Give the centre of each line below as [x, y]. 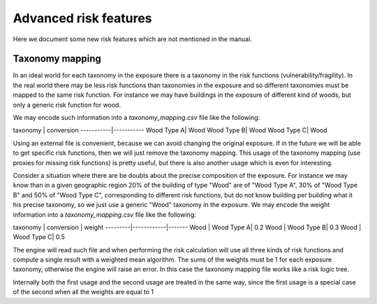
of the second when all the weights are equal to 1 [83, 292]
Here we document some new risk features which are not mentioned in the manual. [133, 39]
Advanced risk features [83, 18]
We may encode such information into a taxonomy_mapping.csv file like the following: [136, 118]
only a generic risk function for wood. [67, 105]
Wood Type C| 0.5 [39, 237]
